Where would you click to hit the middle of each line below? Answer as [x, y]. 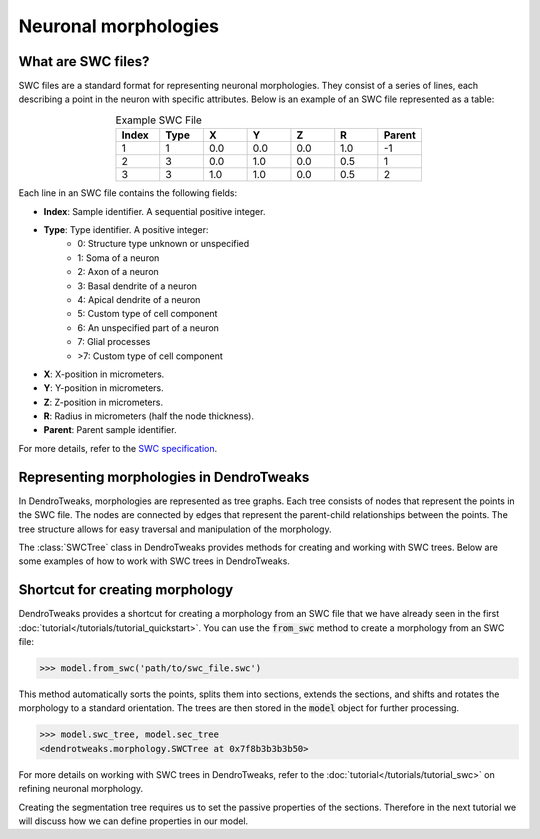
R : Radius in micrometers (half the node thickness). [149, 416]
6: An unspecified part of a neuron [148, 327]
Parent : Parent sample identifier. [110, 430]
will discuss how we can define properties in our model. [133, 821]
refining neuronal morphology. [81, 789]
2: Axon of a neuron [118, 272]
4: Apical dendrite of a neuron [139, 299]
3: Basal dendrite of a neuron [137, 286]
